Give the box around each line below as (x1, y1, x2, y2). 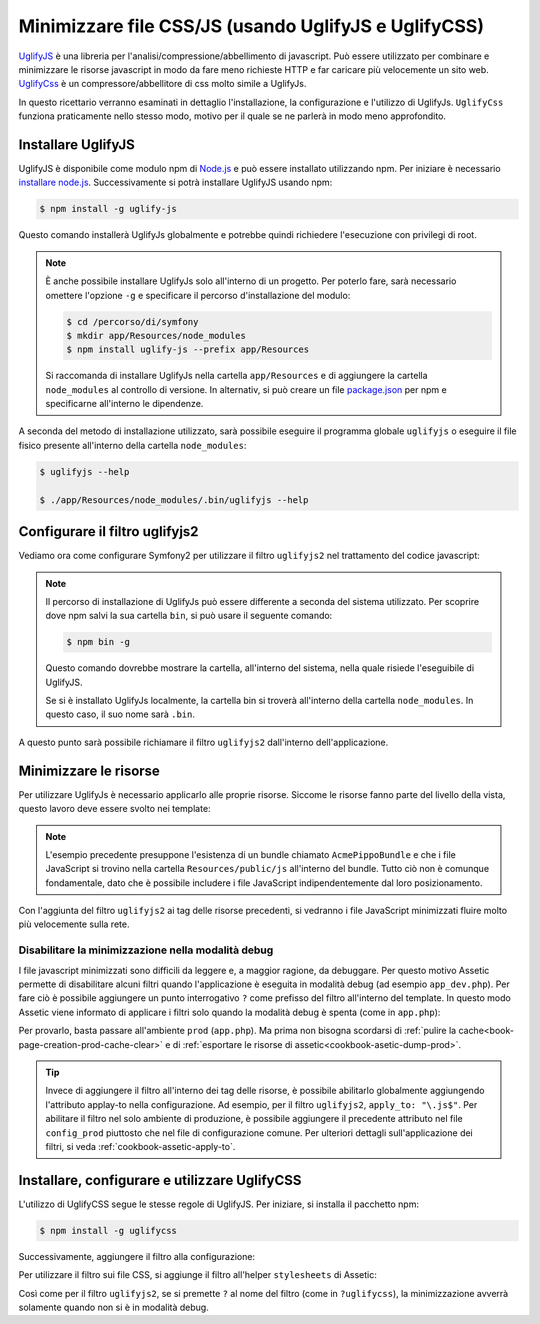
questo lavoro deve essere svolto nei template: (18, 803, 211, 815)
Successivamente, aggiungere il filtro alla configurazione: (18, 1250, 255, 1262)
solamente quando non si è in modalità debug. (18, 1301, 209, 1313)
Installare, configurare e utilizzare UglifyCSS (18, 1171, 302, 1189)
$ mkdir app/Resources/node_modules (66, 330, 247, 341)
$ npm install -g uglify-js (39, 203, 177, 215)
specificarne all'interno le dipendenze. (45, 398, 204, 410)
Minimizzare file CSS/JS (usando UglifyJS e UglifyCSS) (18, 15, 485, 37)
